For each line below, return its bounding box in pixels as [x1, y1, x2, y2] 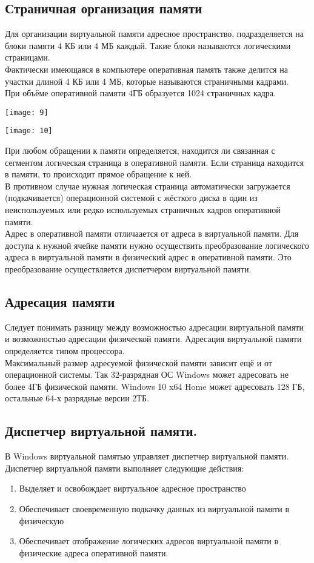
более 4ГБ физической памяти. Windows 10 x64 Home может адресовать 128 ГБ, [5, 380, 305, 392]
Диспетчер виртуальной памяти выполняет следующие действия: [5, 461, 244, 474]
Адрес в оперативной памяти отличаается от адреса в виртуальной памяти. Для [5, 227, 299, 240]
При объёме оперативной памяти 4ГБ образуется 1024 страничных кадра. [5, 87, 276, 99]
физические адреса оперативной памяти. [19, 546, 169, 559]
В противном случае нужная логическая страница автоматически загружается [5, 179, 290, 192]
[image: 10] [5, 127, 53, 136]
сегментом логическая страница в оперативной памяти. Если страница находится [5, 156, 304, 168]
